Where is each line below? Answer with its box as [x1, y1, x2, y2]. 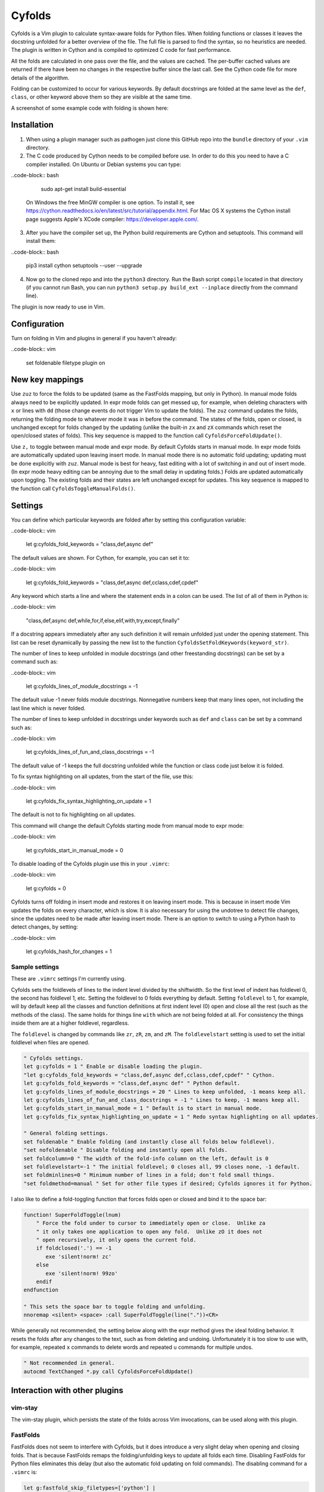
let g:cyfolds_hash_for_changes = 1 [26, 948, 113, 955]
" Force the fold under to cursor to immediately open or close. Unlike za [36, 1220, 266, 1226]
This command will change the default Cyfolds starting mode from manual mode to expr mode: [11, 822, 244, 829]
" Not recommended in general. [23, 1360, 116, 1367]
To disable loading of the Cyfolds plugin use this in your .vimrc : [11, 860, 170, 867]
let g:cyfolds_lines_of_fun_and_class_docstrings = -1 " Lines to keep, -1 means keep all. [23, 1096, 300, 1103]
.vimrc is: [11, 1468, 38, 1475]
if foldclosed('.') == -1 [36, 1245, 112, 1251]
